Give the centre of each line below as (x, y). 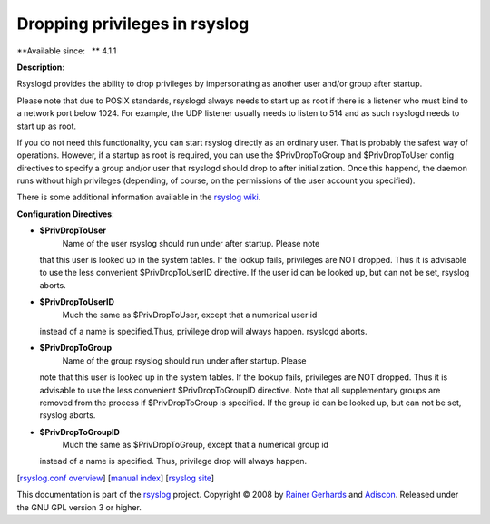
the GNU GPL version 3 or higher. (79, 507)
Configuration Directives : (66, 214)
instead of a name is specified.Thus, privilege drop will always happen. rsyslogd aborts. (203, 331)
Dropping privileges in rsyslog (133, 24)
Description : (41, 67)
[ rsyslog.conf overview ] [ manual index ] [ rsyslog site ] (116, 478)
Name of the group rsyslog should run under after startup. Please (184, 360)
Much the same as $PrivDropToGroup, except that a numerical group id (195, 445)
